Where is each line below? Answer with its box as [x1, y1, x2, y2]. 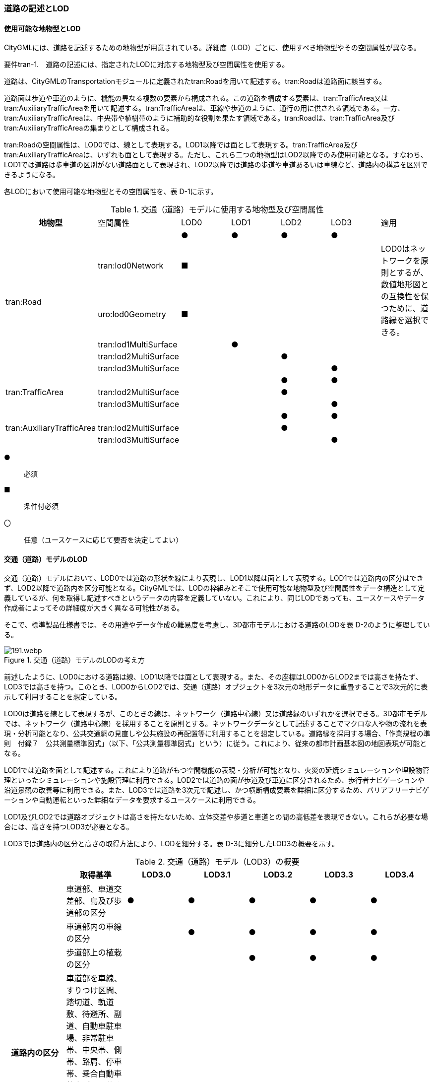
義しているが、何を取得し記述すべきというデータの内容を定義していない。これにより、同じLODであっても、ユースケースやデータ [4, 594, 425, 603]
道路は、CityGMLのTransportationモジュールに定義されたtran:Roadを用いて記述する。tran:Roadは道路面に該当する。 [4, 77, 386, 86]
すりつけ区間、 [66, 985, 122, 996]
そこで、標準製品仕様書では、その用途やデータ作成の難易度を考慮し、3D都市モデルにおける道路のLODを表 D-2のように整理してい [4, 620, 430, 629]
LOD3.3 [324, 870, 353, 880]
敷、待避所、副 [66, 1009, 122, 1019]
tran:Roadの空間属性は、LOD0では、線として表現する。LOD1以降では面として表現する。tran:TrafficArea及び [4, 140, 358, 149]
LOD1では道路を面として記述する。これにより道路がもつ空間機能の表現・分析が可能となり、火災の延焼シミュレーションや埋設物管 [4, 766, 430, 775]
